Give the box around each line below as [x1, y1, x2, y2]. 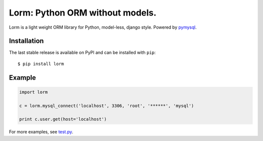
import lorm [19, 89, 48, 95]
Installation [9, 37, 44, 45]
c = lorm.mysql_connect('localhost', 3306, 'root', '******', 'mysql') [19, 103, 194, 108]
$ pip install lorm [18, 61, 64, 67]
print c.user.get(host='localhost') [19, 117, 107, 122]
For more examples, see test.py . [9, 129, 74, 135]
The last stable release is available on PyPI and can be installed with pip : [9, 50, 156, 55]
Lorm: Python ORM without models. [9, 7, 157, 18]
